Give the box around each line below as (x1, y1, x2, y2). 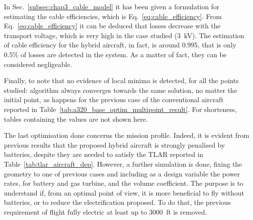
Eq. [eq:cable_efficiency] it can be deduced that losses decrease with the (4, 21, 221, 31)
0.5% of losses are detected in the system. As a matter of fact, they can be (4, 49, 227, 59)
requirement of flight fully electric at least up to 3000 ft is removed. (4, 206, 207, 217)
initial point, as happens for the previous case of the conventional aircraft (4, 94, 224, 105)
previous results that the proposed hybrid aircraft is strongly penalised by (4, 139, 225, 150)
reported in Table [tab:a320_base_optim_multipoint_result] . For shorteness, (4, 104, 237, 114)
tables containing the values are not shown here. (4, 113, 148, 124)
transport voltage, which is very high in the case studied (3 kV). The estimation (4, 30, 245, 40)
